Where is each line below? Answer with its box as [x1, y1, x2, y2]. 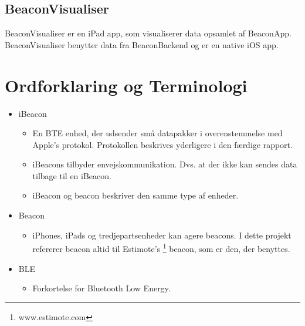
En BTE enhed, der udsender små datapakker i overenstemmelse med [32, 127, 283, 139]
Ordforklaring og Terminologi [5, 73, 248, 97]
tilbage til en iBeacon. [32, 169, 111, 182]
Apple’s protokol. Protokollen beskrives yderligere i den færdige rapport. [32, 138, 293, 150]
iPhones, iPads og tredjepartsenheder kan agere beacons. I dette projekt [32, 228, 292, 241]
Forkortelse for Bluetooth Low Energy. [32, 282, 171, 294]
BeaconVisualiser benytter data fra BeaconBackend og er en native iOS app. [5, 38, 279, 51]
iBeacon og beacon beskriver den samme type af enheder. [32, 189, 239, 201]
